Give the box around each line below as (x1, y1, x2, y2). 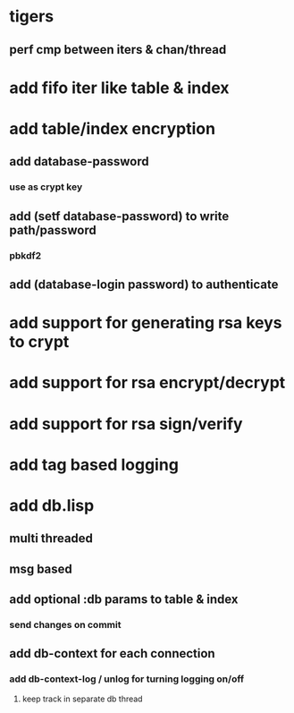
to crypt (9, 332, 70, 352)
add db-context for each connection (9, 646, 216, 661)
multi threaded (9, 531, 94, 547)
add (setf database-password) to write (9, 208, 230, 224)
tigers (9, 6, 55, 27)
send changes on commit (9, 619, 122, 631)
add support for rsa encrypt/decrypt (9, 373, 286, 393)
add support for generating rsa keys (9, 313, 283, 333)
